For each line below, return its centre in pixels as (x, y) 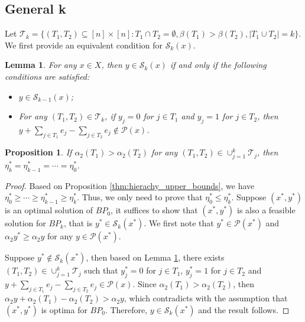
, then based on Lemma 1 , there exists (155, 257)
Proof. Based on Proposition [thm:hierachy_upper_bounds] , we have (130, 185)
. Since (145, 284)
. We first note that (179, 223)
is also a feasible (266, 210)
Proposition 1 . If (38, 152)
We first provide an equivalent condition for (84, 45)
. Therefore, (126, 309)
